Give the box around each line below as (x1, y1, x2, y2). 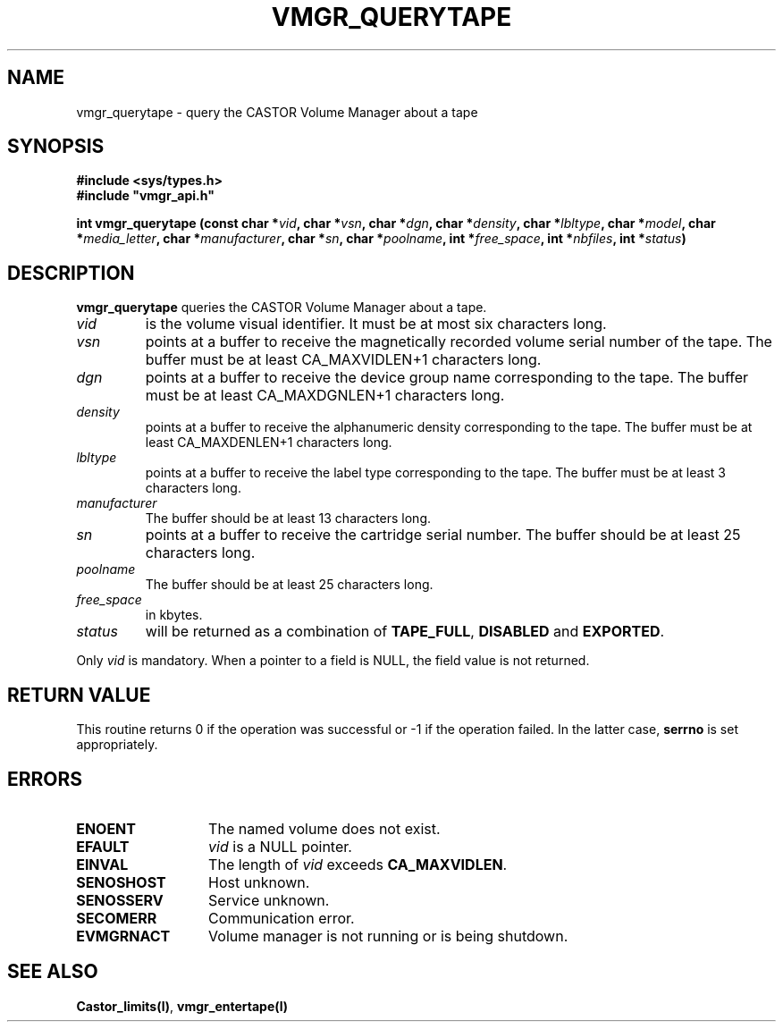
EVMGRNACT (76, 926, 171, 945)
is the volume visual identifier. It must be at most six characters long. (145, 315, 607, 333)
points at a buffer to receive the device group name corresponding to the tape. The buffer (145, 368, 749, 387)
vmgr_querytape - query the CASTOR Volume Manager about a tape (76, 104, 478, 120)
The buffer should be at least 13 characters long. (145, 510, 432, 527)
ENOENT (76, 819, 136, 838)
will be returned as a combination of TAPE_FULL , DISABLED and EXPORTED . (145, 622, 665, 641)
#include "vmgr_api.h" (76, 188, 215, 204)
